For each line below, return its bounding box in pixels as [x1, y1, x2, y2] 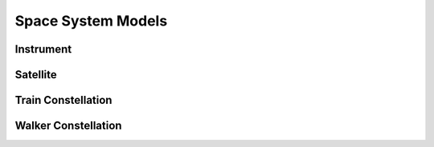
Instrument [14, 42, 72, 56]
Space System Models [14, 12, 168, 30]
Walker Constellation [14, 119, 122, 133]
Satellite [14, 68, 58, 81]
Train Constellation [14, 93, 113, 107]
